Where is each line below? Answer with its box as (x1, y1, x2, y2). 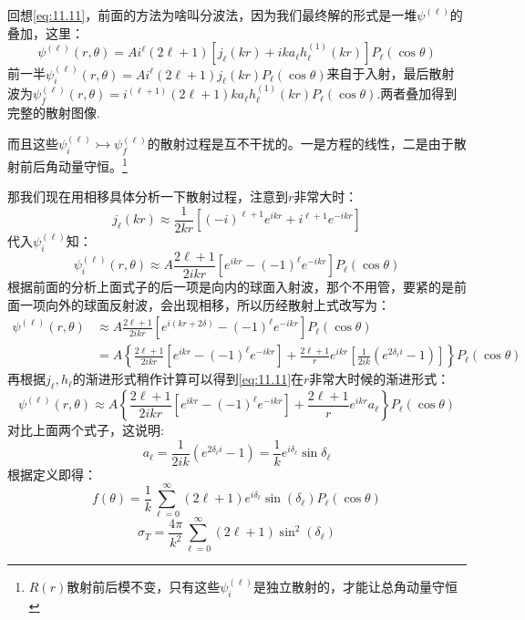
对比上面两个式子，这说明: (7, 420, 164, 439)
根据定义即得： (7, 464, 97, 483)
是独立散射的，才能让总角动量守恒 (252, 577, 458, 596)
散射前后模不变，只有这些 (67, 577, 221, 596)
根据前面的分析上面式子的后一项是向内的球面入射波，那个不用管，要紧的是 (7, 277, 454, 296)
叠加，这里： (7, 23, 84, 42)
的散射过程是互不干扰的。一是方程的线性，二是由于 (147, 134, 454, 153)
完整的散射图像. (7, 103, 100, 122)
